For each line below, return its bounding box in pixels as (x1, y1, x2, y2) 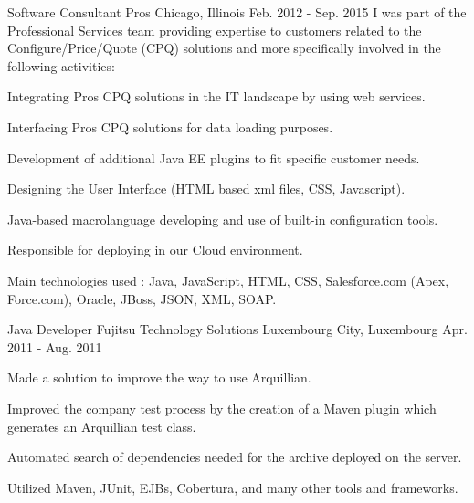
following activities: (7, 56, 115, 75)
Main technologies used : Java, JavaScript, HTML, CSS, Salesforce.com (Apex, (7, 270, 449, 289)
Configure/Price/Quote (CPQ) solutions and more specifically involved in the (7, 38, 441, 58)
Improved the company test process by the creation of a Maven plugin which (7, 398, 437, 417)
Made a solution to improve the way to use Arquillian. (7, 368, 311, 387)
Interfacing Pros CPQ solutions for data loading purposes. (7, 117, 333, 136)
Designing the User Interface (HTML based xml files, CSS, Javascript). (7, 179, 406, 198)
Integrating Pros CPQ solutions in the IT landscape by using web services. (7, 87, 426, 106)
